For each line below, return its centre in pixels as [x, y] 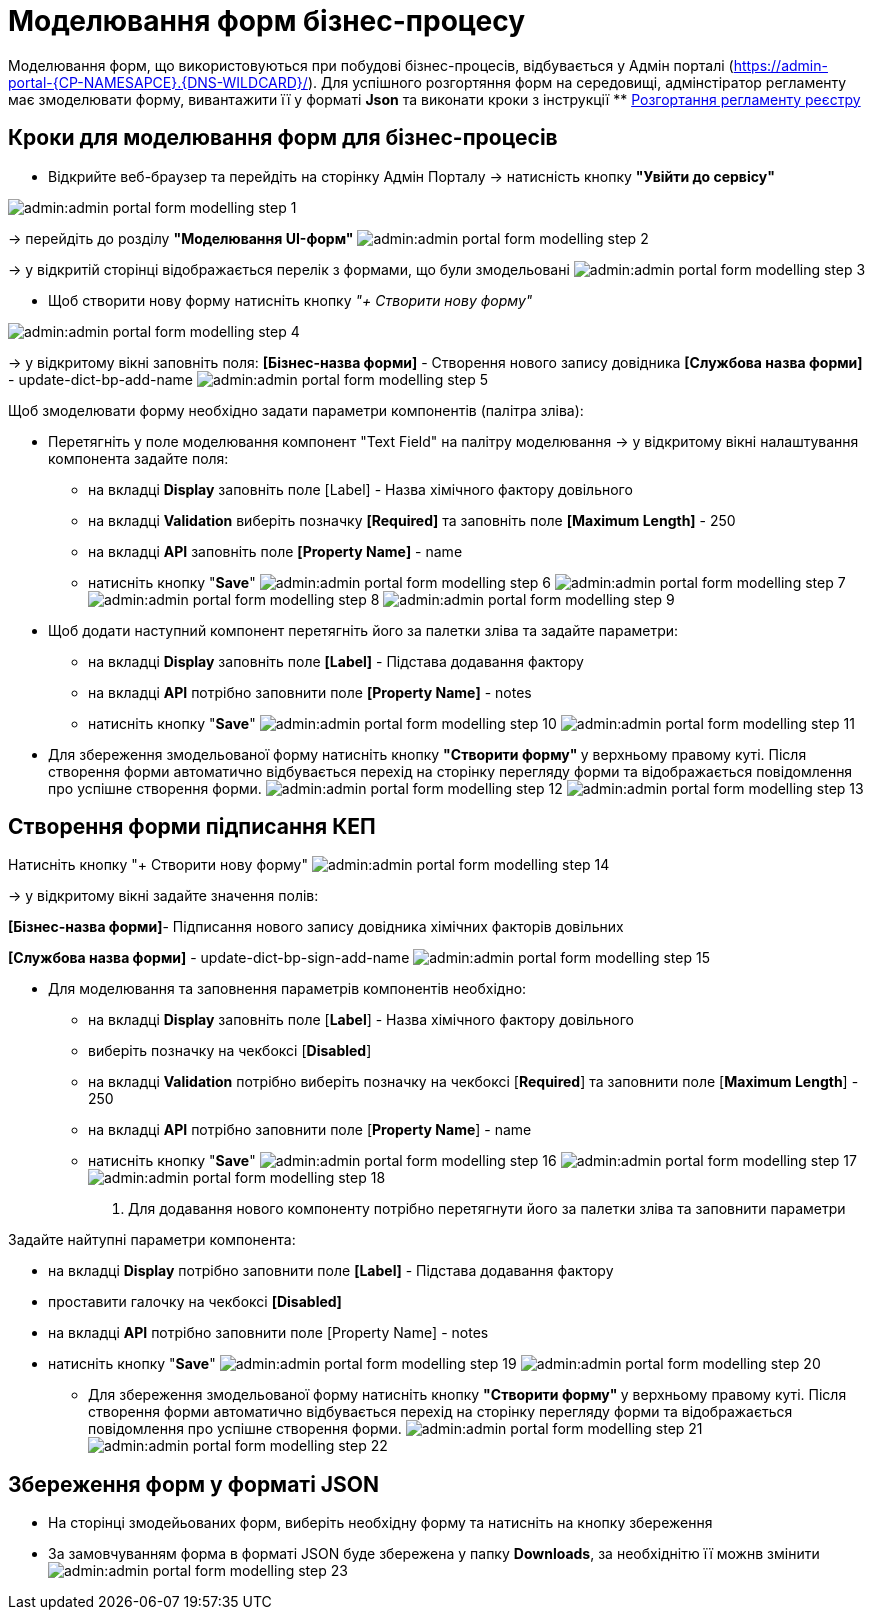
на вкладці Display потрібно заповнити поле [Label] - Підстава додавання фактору [331, 1271]
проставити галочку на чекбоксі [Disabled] [195, 1302]
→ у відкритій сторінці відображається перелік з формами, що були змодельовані [289, 269]
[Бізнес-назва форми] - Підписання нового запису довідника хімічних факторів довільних [316, 927]
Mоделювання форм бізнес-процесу [267, 21]
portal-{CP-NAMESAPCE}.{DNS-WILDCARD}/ [158, 82]
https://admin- [780, 65]
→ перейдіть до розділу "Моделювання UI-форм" [181, 238]
